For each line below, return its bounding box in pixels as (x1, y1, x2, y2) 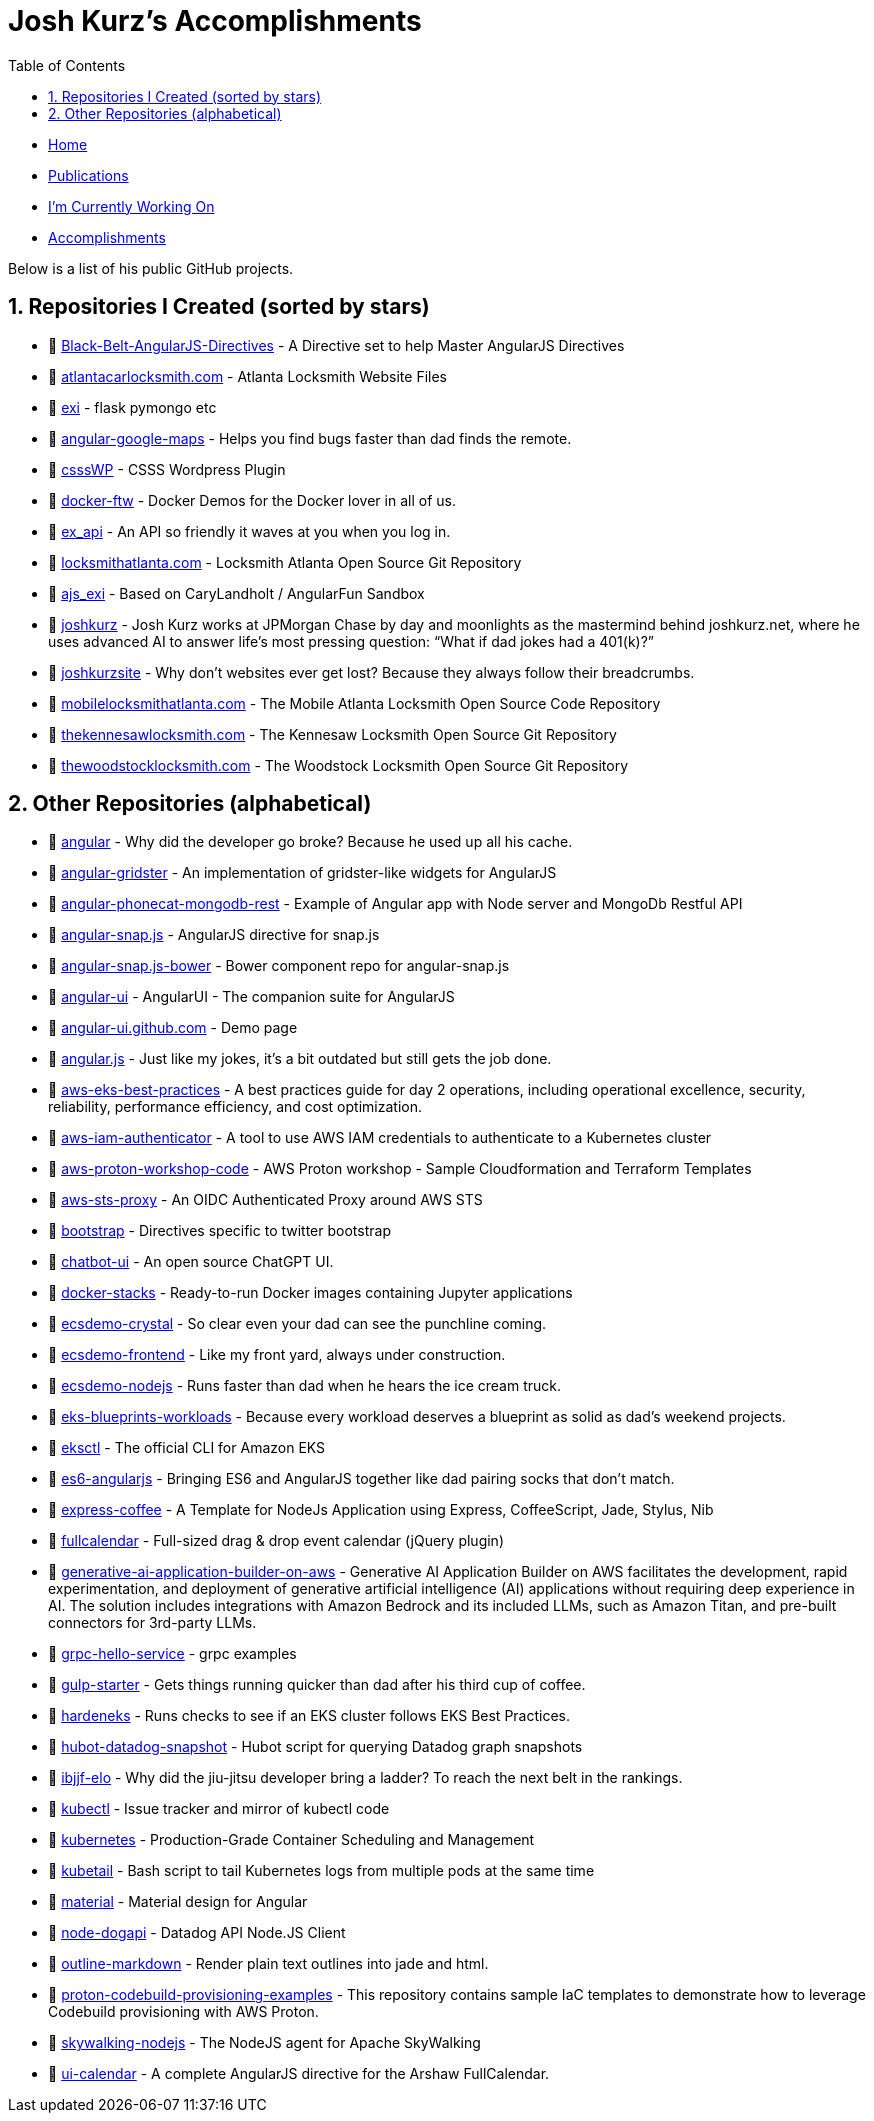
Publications (48, 166, 129, 184)
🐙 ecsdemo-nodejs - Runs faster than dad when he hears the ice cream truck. (48, 1377, 561, 1395)
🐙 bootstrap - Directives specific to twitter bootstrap (48, 1222, 391, 1240)
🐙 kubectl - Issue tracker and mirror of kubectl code (48, 1800, 390, 1818)
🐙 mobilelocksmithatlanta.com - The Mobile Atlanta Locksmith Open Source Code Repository (48, 694, 661, 712)
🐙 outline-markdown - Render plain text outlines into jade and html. (48, 1955, 489, 1973)
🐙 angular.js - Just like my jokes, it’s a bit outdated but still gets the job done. (48, 1050, 552, 1068)
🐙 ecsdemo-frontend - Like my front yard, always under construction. (48, 1346, 506, 1364)
